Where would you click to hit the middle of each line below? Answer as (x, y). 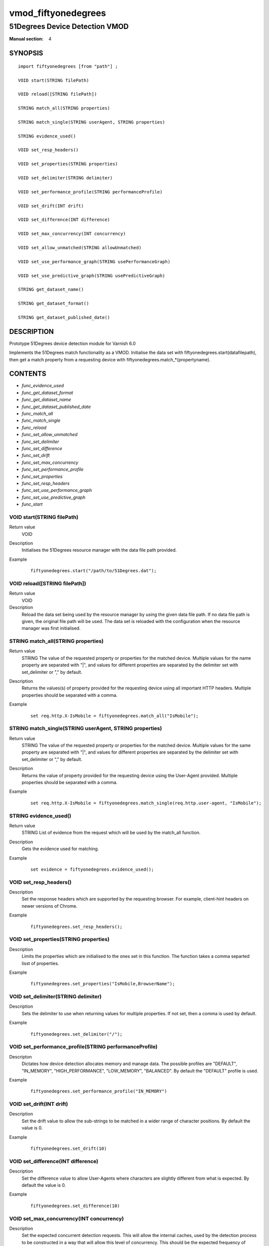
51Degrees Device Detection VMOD (69, 26)
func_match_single (41, 421)
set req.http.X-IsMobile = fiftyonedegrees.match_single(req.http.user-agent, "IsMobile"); (146, 803)
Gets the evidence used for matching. (60, 849)
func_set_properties (42, 476)
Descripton (21, 1057)
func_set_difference (42, 448)
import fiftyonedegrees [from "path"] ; (68, 66)
